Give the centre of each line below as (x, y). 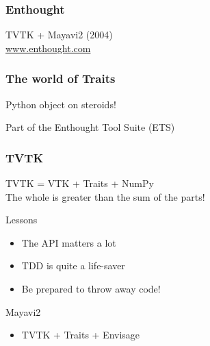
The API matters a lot (69, 242)
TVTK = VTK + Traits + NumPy (80, 183)
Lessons (22, 220)
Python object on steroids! (61, 104)
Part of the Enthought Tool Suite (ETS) (90, 127)
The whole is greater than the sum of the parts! (105, 196)
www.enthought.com (48, 48)
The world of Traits (61, 78)
